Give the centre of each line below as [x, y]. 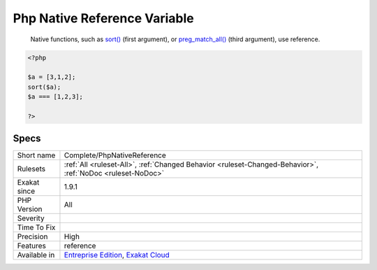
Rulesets [31, 169]
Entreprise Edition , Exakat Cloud [117, 255]
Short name [36, 155]
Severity [31, 218]
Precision [32, 236]
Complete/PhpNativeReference [115, 155]
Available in [36, 255]
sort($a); [44, 87]
